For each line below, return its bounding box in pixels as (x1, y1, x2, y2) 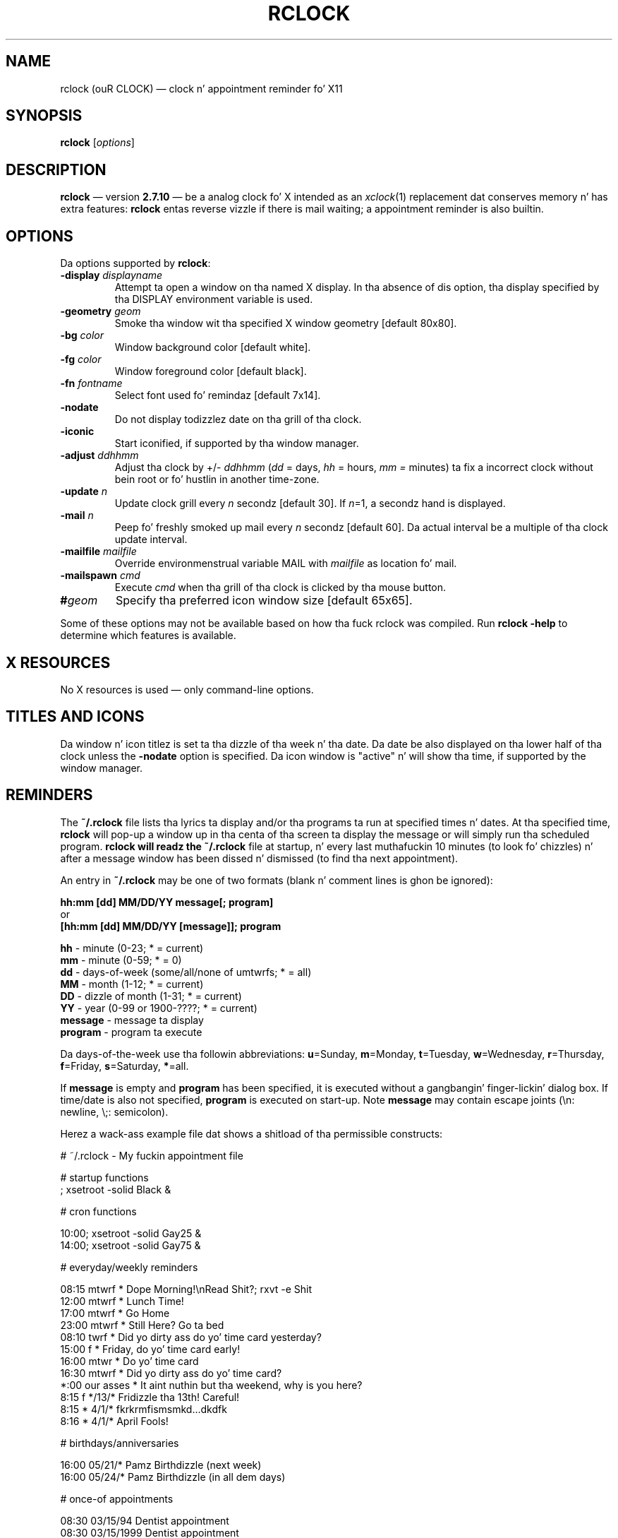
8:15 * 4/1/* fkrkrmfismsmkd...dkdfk (60, 1402, 227, 1415)
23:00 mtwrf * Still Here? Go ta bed (60, 1318, 224, 1331)
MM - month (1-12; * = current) (60, 977, 204, 990)
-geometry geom (60, 305, 141, 318)
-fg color (60, 353, 102, 366)
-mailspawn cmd (60, 569, 140, 582)
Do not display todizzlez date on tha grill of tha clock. (114, 413, 362, 426)
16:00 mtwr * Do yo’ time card (60, 1354, 199, 1367)
